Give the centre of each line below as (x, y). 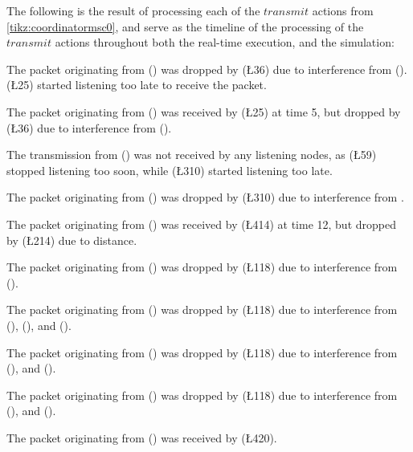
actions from (343, 10)
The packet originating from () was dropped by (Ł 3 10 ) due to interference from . (205, 197)
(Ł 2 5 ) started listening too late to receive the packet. (137, 85)
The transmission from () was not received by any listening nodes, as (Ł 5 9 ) (192, 155)
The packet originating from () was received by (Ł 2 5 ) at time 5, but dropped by (204, 111)
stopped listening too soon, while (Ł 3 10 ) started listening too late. (170, 170)
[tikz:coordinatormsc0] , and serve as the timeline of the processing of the (185, 26)
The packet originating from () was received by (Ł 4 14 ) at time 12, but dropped (201, 224)
